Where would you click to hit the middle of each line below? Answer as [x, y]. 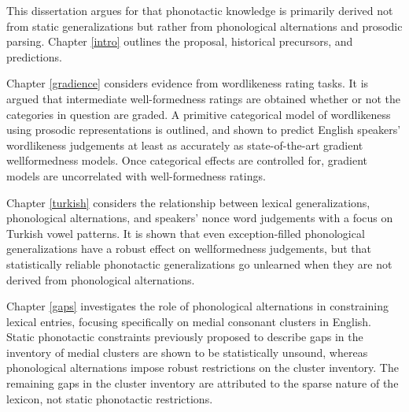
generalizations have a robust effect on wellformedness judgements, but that [189, 249]
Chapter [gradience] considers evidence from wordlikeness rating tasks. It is [188, 83]
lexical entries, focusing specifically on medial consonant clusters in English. [189, 321]
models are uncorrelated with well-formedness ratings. [136, 175]
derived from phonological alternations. [101, 279]
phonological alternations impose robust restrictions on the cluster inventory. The [203, 367]
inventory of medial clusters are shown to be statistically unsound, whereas [187, 352]
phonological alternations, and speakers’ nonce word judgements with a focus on [200, 218]
